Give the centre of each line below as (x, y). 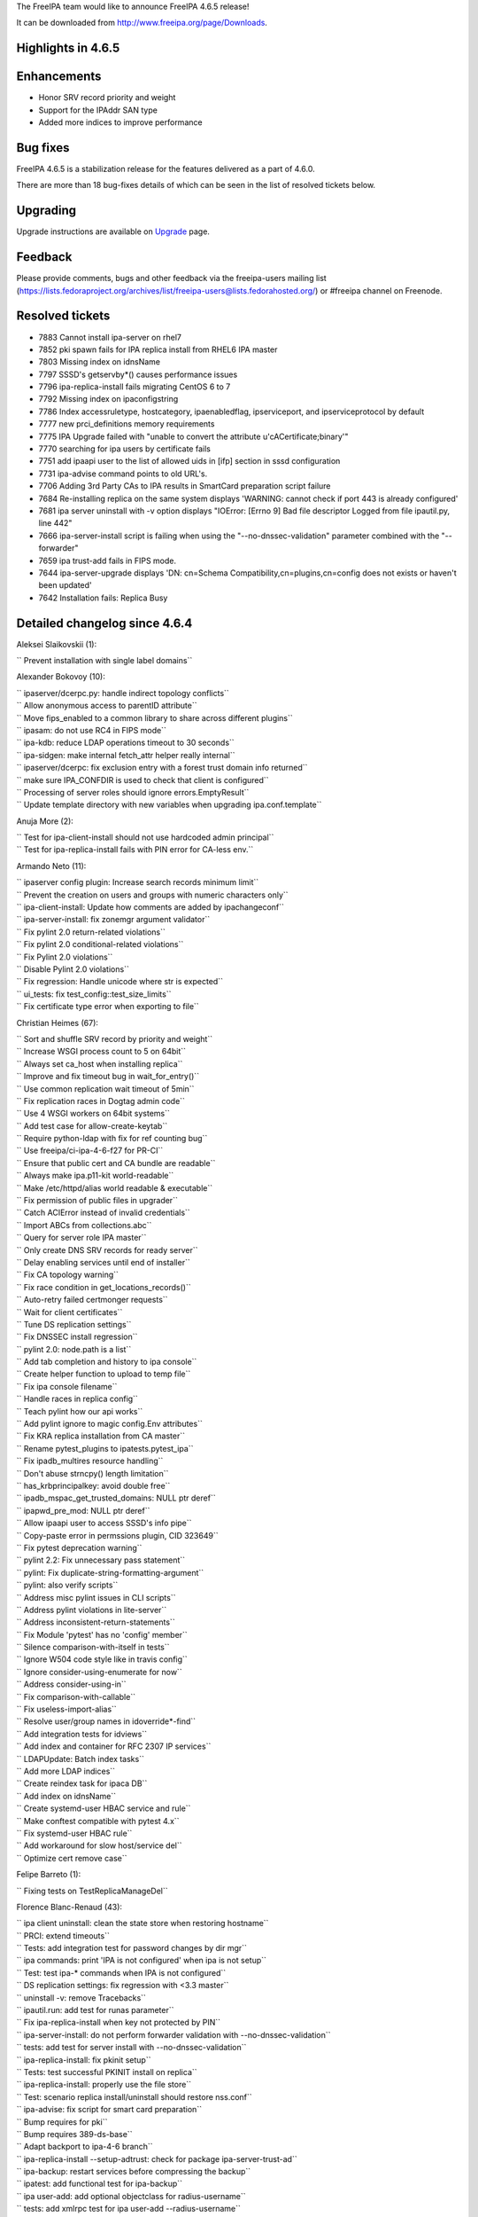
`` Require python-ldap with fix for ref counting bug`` (112, 1139)
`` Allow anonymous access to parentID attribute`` (107, 706)
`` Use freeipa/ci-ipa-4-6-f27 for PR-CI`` (90, 1151)
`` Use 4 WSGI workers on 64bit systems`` (93, 1114)
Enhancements (59, 77)
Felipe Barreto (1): (49, 1875)
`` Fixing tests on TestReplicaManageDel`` (92, 1891)
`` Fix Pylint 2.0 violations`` (65, 957)
